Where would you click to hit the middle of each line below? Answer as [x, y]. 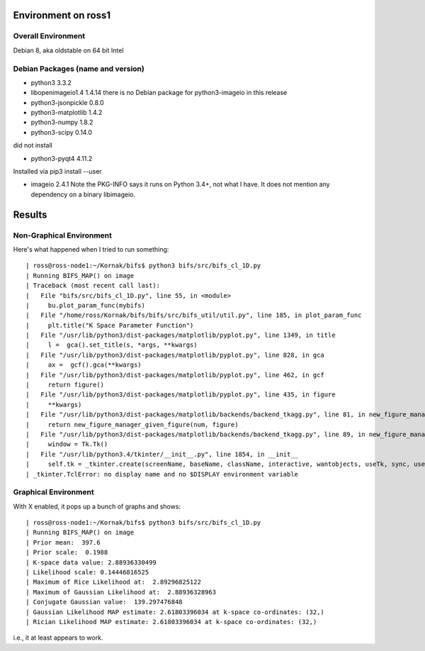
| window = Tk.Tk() [67, 444]
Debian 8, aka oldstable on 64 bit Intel [68, 50]
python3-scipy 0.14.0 [61, 132]
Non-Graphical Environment [63, 235]
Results [30, 215]
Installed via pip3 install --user [57, 172]
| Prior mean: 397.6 [63, 542]
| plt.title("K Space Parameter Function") [110, 325]
